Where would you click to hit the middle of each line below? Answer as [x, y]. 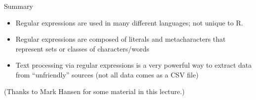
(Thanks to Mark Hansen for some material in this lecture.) [94, 91]
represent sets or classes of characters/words [82, 48]
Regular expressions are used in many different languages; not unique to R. [129, 22]
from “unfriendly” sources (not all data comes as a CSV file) [107, 74]
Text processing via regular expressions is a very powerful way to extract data [134, 65]
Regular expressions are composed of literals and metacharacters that [121, 39]
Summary [19, 6]
